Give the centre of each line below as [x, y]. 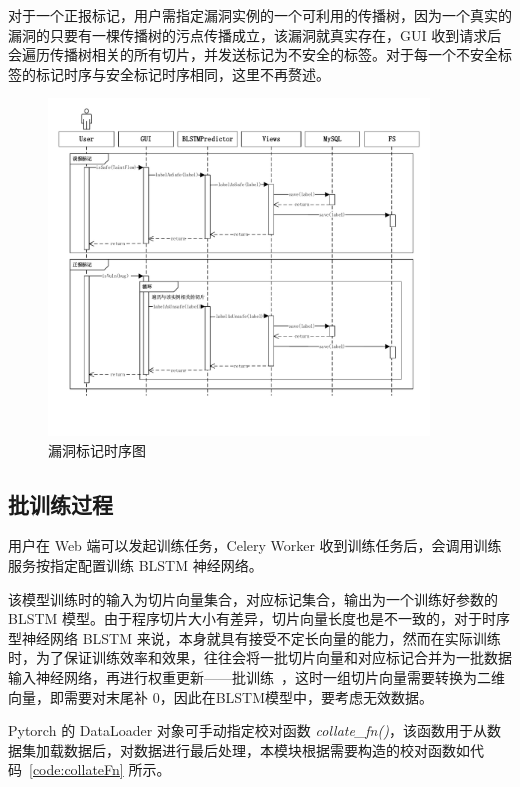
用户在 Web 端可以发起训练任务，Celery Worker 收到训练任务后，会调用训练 [255, 545]
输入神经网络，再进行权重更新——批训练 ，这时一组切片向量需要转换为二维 [256, 676]
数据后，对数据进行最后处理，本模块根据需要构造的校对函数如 [266, 749]
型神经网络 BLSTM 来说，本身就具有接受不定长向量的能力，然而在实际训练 [254, 637]
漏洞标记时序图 [97, 449]
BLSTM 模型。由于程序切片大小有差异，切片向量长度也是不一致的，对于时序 [259, 618]
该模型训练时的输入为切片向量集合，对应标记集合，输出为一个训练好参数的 [253, 598]
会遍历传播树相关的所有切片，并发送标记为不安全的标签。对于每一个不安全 [253, 54]
